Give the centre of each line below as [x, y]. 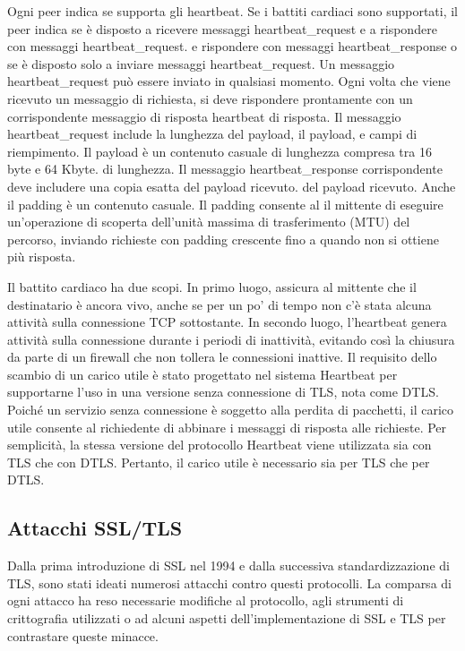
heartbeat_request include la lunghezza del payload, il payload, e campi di [212, 134]
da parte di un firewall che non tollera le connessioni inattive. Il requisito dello [222, 357]
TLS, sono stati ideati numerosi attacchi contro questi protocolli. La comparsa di [229, 582]
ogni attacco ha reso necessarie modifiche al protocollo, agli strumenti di [206, 600]
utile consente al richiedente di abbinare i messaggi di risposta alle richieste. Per [227, 427]
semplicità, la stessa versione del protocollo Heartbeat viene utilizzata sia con [220, 445]
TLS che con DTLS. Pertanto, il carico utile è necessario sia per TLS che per [219, 462]
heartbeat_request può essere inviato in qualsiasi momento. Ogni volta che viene [229, 81]
